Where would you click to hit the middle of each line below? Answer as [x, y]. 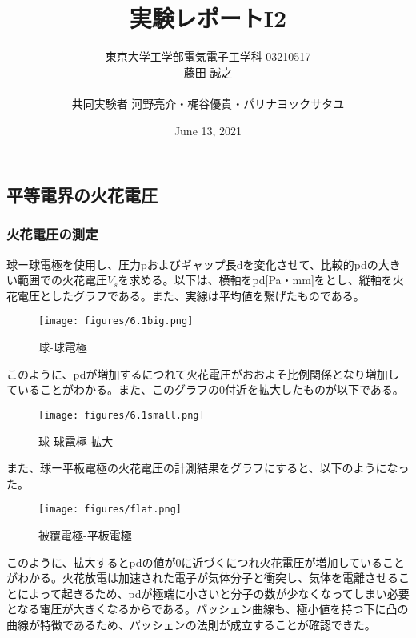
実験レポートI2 [208, 18]
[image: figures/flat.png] [110, 510]
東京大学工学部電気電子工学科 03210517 [208, 56]
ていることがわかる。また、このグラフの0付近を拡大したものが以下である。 [205, 389]
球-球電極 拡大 [76, 441]
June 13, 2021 [208, 130]
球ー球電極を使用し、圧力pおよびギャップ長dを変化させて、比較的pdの [192, 264]
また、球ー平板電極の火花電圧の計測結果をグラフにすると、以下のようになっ [208, 468]
